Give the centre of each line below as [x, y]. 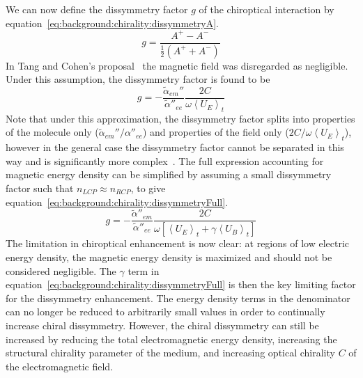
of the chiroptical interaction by [267, 9]
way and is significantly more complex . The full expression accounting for [165, 160]
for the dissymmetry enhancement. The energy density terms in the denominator [178, 298]
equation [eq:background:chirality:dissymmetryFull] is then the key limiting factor [181, 284]
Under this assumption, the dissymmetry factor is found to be [138, 79]
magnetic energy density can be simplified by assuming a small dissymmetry [169, 174]
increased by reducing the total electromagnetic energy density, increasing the [171, 339]
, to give [148, 188]
